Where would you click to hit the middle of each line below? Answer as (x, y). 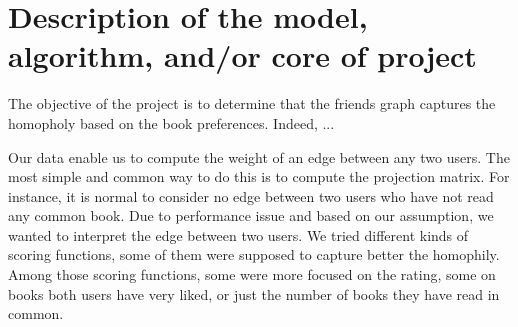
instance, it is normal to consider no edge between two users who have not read (251, 195)
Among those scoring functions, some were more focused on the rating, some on (252, 274)
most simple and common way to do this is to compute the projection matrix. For (259, 176)
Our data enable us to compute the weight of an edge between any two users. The (259, 156)
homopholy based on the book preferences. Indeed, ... (171, 122)
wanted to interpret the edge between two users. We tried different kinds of (238, 234)
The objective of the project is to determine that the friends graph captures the (252, 103)
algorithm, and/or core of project (242, 55)
